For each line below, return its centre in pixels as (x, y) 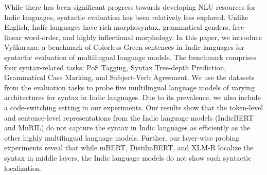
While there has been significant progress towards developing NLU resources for (130, 7)
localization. (23, 168)
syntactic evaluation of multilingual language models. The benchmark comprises (130, 57)
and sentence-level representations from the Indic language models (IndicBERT (129, 117)
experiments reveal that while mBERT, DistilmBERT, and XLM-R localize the (129, 148)
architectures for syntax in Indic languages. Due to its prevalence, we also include (132, 97)
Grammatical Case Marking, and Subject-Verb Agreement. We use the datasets (129, 77)
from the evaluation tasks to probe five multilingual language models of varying (129, 87)
